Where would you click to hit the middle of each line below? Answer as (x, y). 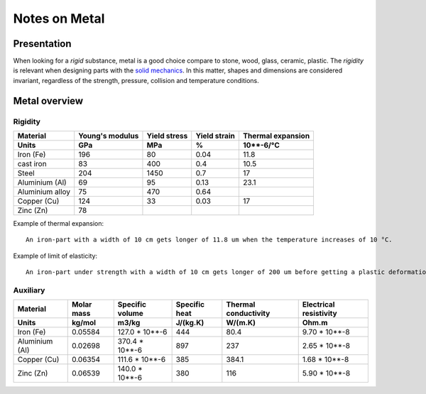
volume (130, 314)
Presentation (42, 44)
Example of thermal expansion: (59, 223)
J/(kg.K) (190, 323)
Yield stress (167, 136)
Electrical (318, 305)
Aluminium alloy (44, 192)
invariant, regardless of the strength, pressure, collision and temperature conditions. (136, 80)
